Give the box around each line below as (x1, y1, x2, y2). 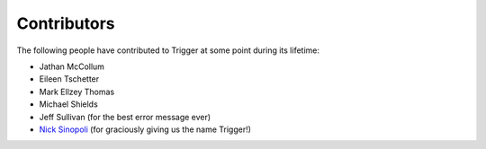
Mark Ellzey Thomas (39, 86, 115, 97)
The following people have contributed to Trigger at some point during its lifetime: (16, 45, 319, 56)
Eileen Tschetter (39, 74, 100, 84)
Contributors (16, 13, 116, 33)
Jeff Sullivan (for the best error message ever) (39, 111, 211, 122)
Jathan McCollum (39, 61, 105, 72)
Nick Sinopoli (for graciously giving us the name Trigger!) (39, 124, 252, 135)
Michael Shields (39, 99, 98, 110)
